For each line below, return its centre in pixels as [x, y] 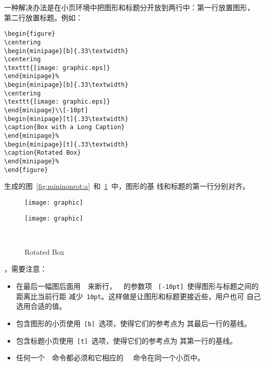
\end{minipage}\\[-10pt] [46, 111]
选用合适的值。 [41, 306]
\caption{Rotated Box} [43, 153]
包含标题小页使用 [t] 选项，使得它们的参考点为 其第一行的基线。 [126, 340]
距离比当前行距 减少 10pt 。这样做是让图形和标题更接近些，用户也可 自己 [138, 296]
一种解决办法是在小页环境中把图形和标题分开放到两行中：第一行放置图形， [129, 7]
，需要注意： [26, 269]
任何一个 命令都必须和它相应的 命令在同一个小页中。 [110, 358]
